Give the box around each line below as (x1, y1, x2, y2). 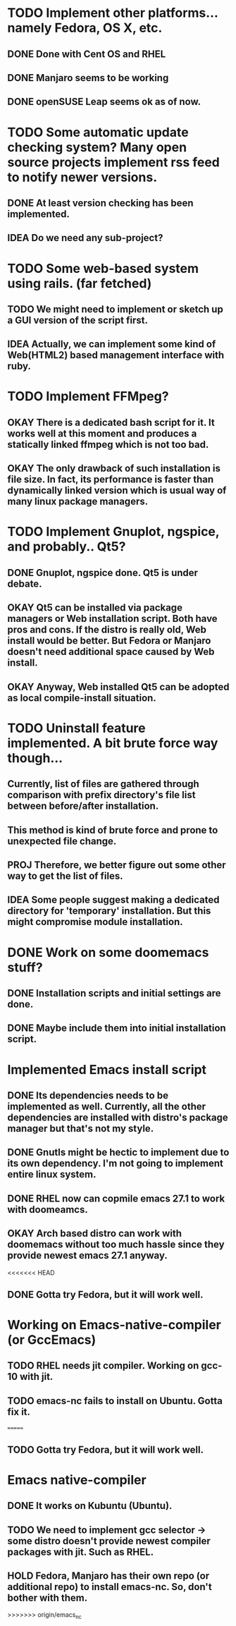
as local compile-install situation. (7, 692, 156, 704)
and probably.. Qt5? (7, 539, 126, 555)
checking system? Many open (7, 139, 187, 155)
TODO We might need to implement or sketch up (7, 303, 223, 315)
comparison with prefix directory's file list (7, 789, 196, 801)
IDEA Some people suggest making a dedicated (7, 894, 220, 906)
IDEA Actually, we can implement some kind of (7, 338, 216, 350)
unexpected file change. (7, 835, 117, 847)
